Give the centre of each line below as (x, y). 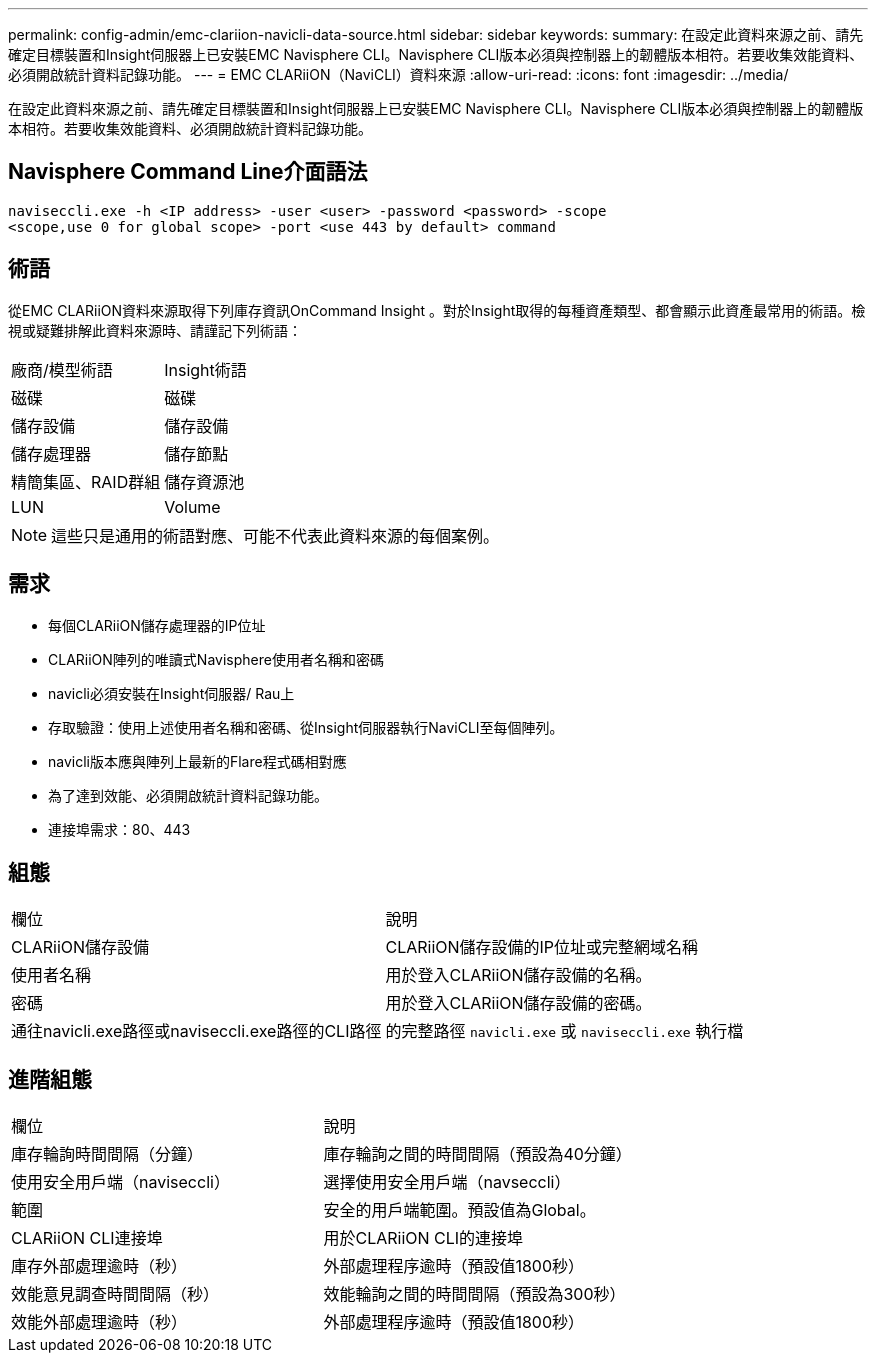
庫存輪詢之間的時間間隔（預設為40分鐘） (477, 1154)
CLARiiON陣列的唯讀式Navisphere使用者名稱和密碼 (216, 659)
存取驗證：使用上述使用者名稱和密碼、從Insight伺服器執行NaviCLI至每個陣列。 (306, 727)
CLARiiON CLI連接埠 (87, 1238)
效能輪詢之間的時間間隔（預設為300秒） (474, 1294)
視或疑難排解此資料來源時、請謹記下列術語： (155, 330)
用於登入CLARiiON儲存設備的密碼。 (518, 1003)
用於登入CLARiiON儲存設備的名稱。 (518, 975)
